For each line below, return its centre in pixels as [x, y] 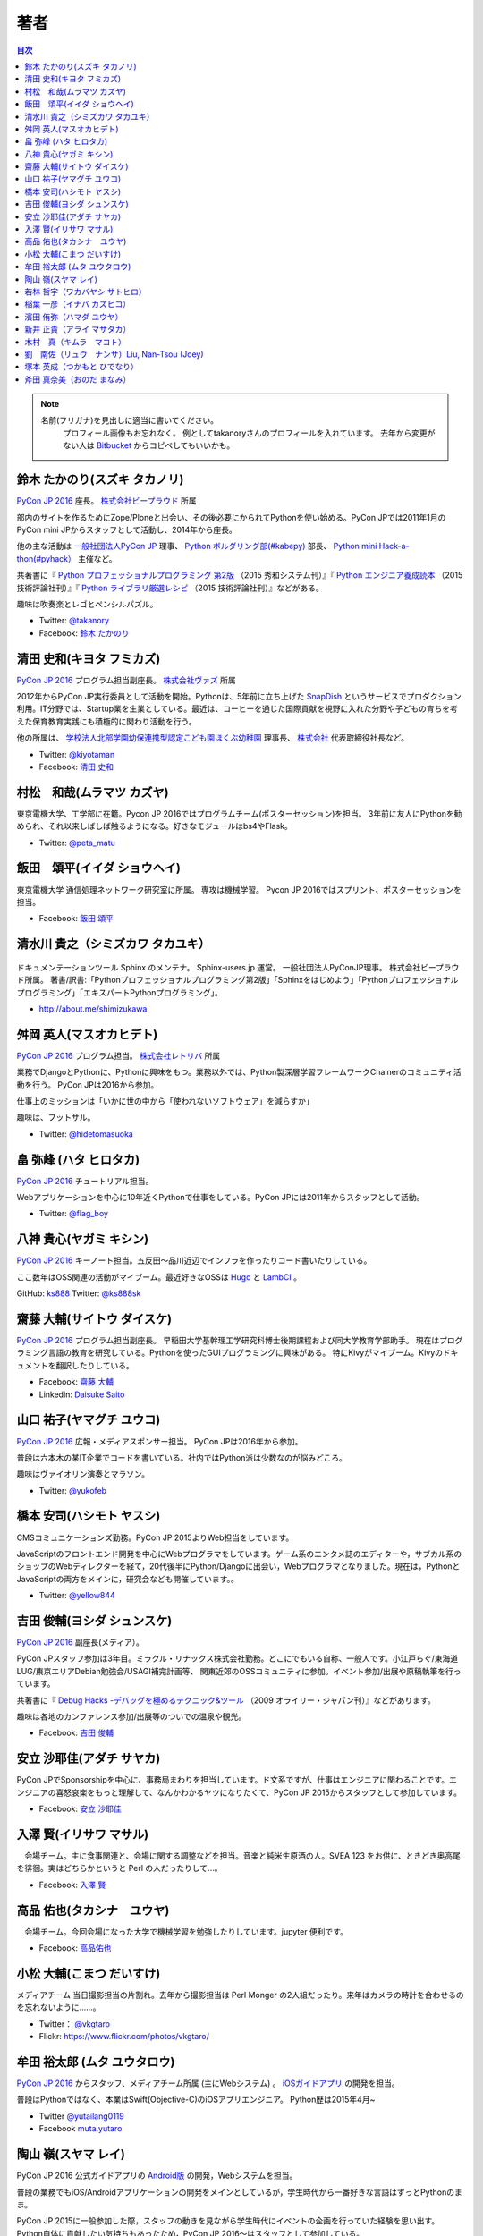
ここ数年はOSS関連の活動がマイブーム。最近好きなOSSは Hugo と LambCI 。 [159, 1277]
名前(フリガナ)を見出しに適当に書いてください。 [130, 420]
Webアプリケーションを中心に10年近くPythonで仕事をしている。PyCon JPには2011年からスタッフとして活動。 [220, 1198]
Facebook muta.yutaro [80, 2129]
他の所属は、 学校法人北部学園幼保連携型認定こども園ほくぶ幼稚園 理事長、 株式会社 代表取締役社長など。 [213, 738]
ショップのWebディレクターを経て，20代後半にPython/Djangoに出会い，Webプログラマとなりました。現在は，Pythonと [238, 1566]
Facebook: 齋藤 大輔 [76, 1382]
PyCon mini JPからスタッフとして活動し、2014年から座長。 [127, 529]
